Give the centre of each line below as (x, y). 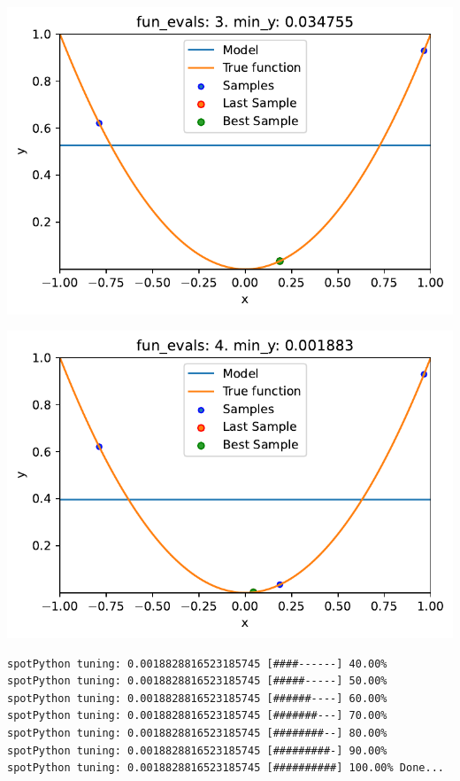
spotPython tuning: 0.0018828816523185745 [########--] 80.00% (197, 733)
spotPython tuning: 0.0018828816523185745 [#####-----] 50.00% (197, 681)
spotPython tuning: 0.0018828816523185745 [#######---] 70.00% (197, 716)
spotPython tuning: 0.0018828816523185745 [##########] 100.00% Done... (226, 768)
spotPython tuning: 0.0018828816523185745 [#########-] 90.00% (197, 750)
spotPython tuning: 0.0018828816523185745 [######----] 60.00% (197, 698)
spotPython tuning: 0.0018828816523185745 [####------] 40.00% (197, 664)
